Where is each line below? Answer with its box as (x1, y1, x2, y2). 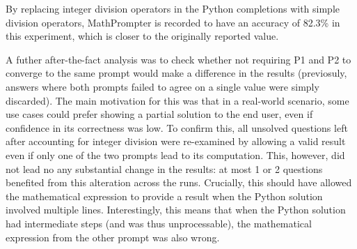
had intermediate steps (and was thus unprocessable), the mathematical (6, 216, 312, 230)
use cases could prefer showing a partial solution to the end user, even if (6, 107, 313, 121)
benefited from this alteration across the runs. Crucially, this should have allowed (6, 175, 352, 190)
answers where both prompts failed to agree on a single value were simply (6, 79, 319, 93)
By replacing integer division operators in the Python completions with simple (6, 1, 340, 15)
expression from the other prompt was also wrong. (6, 229, 220, 244)
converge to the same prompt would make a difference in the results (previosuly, (6, 66, 347, 80)
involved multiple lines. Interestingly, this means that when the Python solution (6, 202, 346, 217)
